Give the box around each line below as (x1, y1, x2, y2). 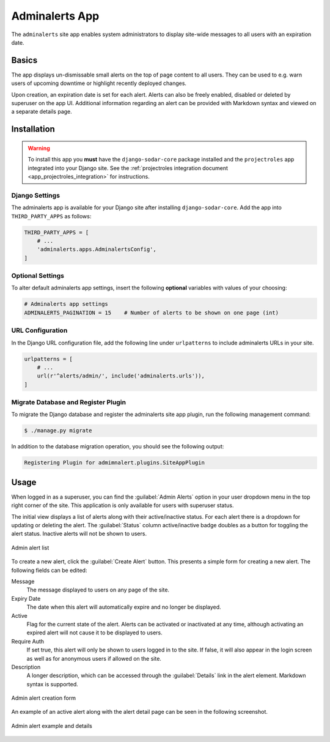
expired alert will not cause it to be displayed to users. (26, 629, 163, 636)
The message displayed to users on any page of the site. (26, 586, 170, 593)
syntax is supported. (26, 680, 79, 688)
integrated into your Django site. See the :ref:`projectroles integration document (28, 164, 229, 171)
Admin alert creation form (11, 694, 76, 702)
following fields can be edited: (11, 566, 87, 574)
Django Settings (11, 191, 61, 199)
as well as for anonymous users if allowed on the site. (26, 655, 162, 662)
